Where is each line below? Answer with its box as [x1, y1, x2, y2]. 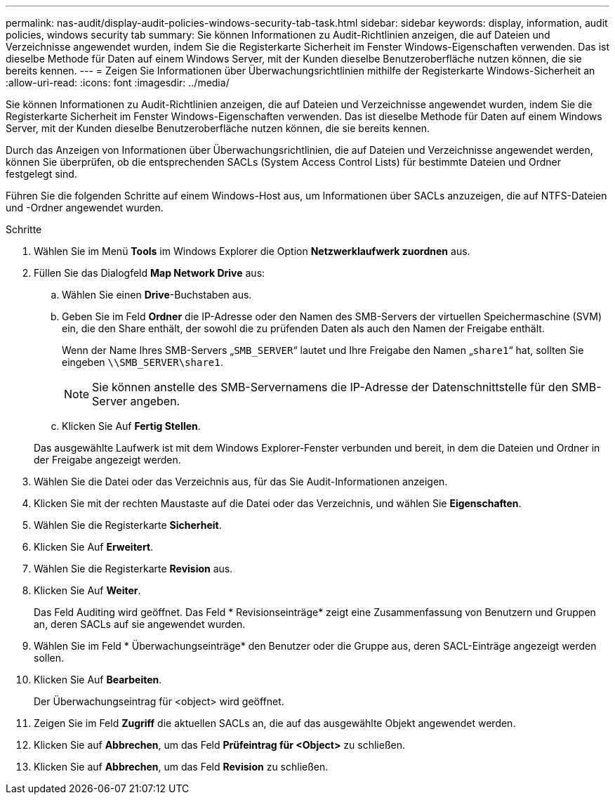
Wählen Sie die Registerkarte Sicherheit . [34, 519, 222, 531]
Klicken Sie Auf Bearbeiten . [34, 674, 162, 686]
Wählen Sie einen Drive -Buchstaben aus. [62, 289, 252, 301]
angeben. [130, 394, 180, 408]
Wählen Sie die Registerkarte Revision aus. [34, 563, 233, 575]
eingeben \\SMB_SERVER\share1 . [62, 356, 223, 368]
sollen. [34, 652, 65, 664]
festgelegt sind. [6, 168, 77, 180]
